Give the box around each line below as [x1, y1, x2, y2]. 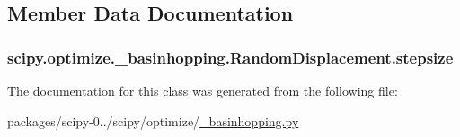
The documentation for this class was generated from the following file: [7, 81, 398, 99]
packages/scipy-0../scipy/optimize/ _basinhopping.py [7, 111, 299, 130]
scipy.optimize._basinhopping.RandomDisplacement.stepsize [7, 46, 454, 68]
